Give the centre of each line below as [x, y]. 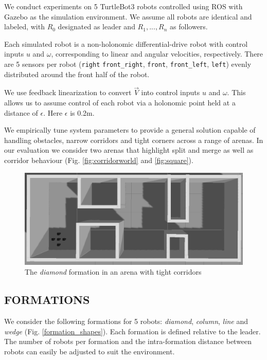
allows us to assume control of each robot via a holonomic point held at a [120, 103]
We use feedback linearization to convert [68, 92]
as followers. [189, 26]
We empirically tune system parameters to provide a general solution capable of [130, 130]
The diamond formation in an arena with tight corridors [113, 272]
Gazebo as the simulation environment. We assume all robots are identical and [128, 16]
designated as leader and [96, 26]
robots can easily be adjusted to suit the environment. [90, 352]
